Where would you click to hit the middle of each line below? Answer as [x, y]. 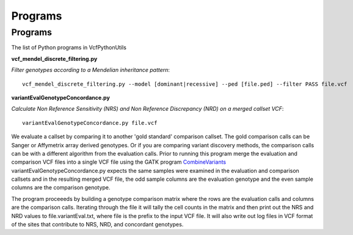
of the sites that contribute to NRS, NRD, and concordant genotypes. [97, 225]
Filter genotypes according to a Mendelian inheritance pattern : [91, 70]
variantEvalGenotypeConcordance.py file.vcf [90, 123]
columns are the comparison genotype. [61, 188]
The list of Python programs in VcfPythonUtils [69, 47]
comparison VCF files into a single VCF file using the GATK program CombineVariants [119, 162]
